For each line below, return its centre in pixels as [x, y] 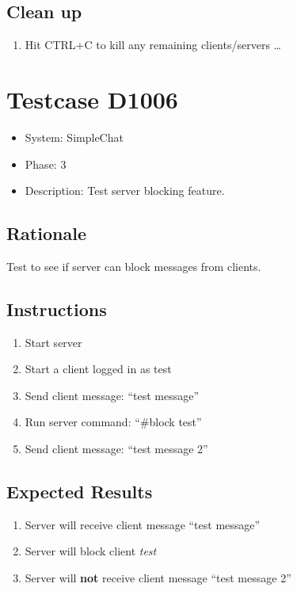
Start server [53, 342]
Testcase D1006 [92, 99]
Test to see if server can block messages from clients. [134, 266]
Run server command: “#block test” [113, 422]
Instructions [57, 309]
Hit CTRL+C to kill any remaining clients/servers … [153, 45]
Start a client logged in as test [98, 369]
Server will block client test [91, 551]
